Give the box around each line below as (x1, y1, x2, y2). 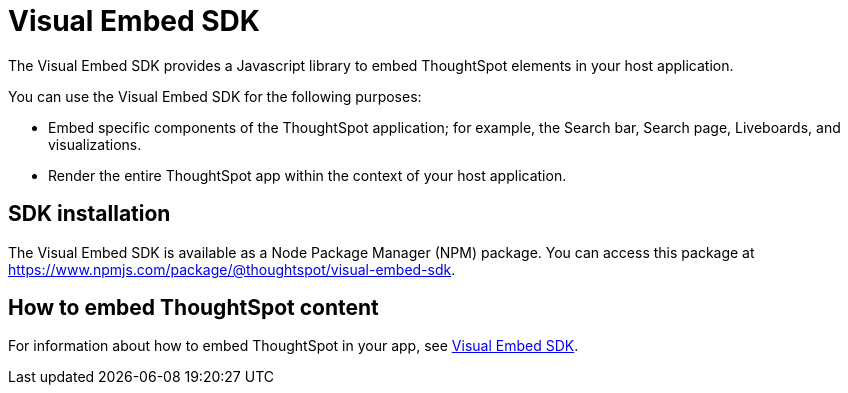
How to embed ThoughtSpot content (8, 295, 379, 321)
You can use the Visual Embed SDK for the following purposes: (8, 87, 422, 105)
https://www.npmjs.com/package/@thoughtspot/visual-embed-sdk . (8, 260, 456, 278)
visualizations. (48, 135, 142, 153)
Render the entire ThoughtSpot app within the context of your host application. (48, 166, 567, 184)
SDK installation (8, 201, 171, 227)
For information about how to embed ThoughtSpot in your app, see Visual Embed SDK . (8, 337, 579, 355)
